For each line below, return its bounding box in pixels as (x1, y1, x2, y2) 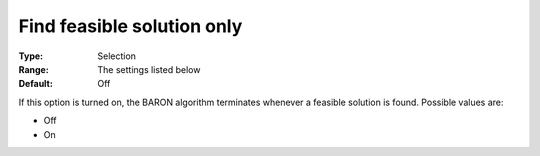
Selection (97, 50, 137, 62)
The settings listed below (97, 63, 201, 75)
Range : (18, 63, 49, 75)
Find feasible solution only (18, 15, 243, 37)
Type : (18, 50, 44, 62)
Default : (18, 78, 54, 90)
